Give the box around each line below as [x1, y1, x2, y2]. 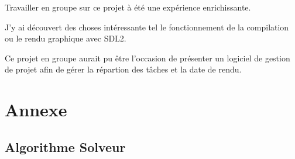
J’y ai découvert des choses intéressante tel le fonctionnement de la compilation [5, 20, 289, 33]
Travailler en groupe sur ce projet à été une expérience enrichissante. [5, 1, 251, 13]
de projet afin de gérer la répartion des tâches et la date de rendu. [5, 63, 242, 75]
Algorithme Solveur [5, 137, 126, 155]
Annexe [5, 98, 67, 122]
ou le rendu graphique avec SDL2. [5, 32, 126, 44]
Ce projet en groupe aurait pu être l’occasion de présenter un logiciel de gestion [5, 51, 290, 64]
